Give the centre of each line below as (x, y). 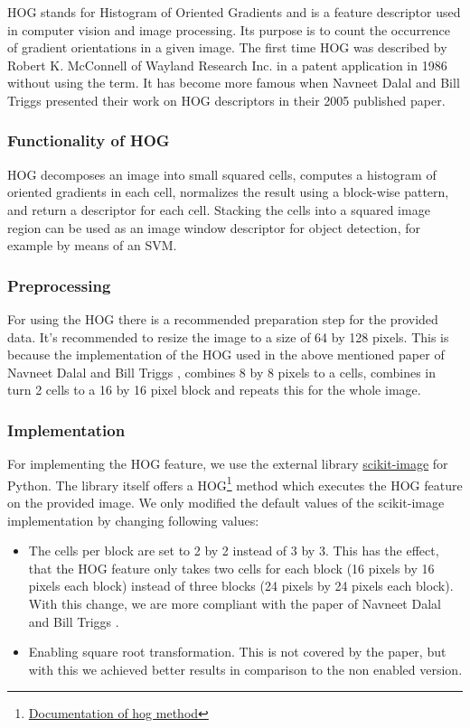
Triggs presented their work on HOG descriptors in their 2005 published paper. (226, 100)
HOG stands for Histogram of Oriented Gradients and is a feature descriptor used (234, 12)
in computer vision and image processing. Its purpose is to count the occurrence (229, 29)
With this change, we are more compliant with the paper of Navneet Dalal (235, 603)
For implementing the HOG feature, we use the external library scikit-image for (228, 464)
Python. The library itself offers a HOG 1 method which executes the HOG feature (235, 483)
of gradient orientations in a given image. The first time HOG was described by (227, 47)
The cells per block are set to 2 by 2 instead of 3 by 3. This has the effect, (234, 551)
